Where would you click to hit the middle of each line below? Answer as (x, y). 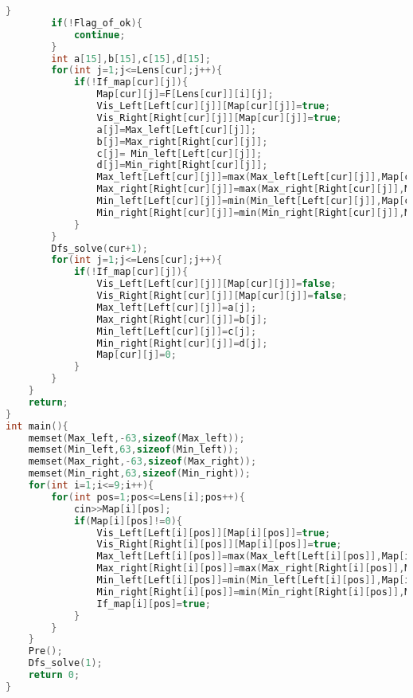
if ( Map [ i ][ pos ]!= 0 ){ (128, 521)
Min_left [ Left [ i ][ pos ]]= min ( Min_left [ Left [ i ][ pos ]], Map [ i (253, 580)
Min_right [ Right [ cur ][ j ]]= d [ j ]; (182, 343)
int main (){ (37, 426)
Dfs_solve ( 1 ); (65, 663)
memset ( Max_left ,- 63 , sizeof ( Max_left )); (136, 438)
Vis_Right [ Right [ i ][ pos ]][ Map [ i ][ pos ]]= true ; (219, 545)
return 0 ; (54, 675)
